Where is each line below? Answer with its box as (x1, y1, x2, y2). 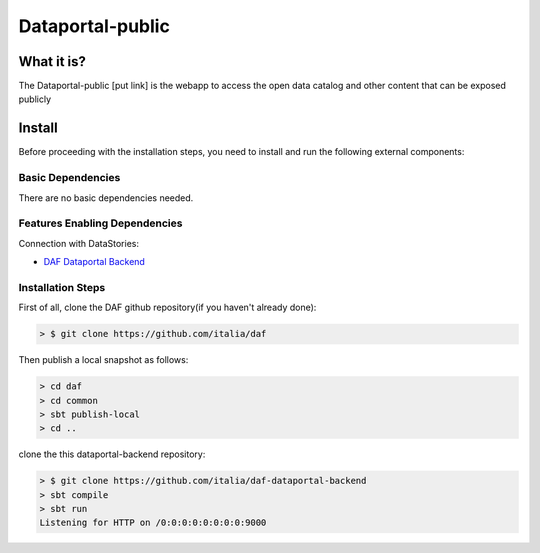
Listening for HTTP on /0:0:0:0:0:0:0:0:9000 (39, 517, 267, 529)
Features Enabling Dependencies (18, 216, 183, 230)
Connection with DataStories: (18, 237, 140, 249)
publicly (18, 93, 52, 105)
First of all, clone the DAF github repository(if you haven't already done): (18, 301, 317, 314)
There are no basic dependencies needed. (18, 191, 194, 204)
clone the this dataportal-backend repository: (18, 448, 206, 460)
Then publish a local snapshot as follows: (18, 354, 189, 366)
